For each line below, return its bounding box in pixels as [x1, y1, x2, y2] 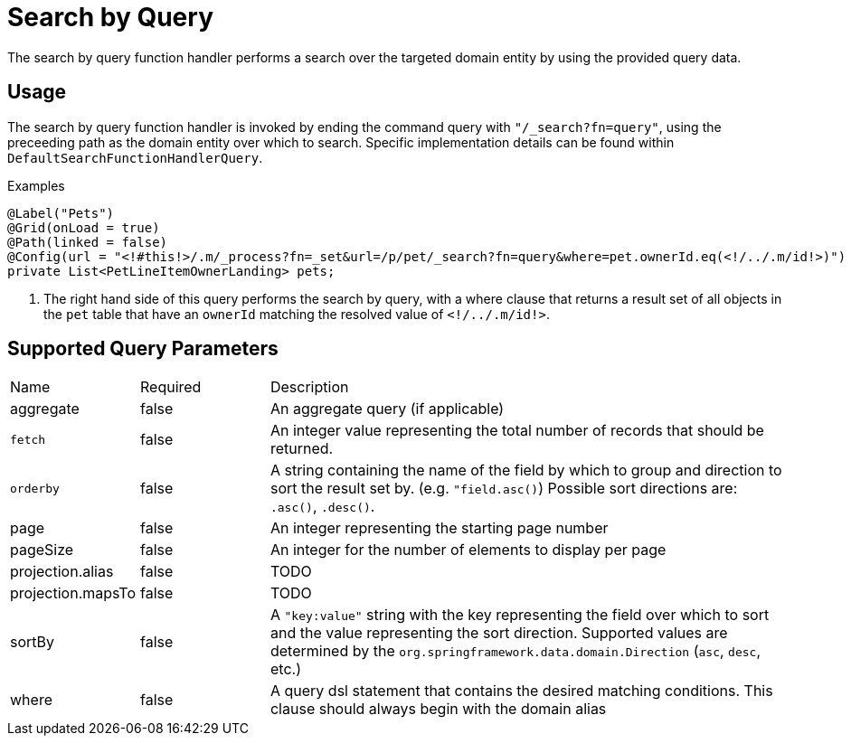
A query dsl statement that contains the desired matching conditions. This [269, 682, 773, 701]
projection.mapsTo [10, 584, 136, 603]
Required [139, 378, 202, 397]
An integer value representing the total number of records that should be [269, 421, 764, 440]
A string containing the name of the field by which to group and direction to [269, 461, 782, 480]
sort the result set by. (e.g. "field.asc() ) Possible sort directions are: [269, 479, 738, 498]
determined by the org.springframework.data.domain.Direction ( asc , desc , [269, 642, 761, 661]
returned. [269, 439, 334, 458]
